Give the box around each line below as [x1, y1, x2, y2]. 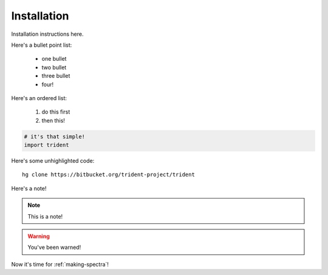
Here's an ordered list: [11, 94, 67, 101]
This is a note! [27, 212, 63, 220]
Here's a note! [11, 185, 47, 192]
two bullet [41, 64, 67, 71]
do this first [41, 108, 70, 115]
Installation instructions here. [11, 30, 84, 38]
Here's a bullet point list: [11, 41, 72, 49]
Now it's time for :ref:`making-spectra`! [11, 260, 109, 268]
